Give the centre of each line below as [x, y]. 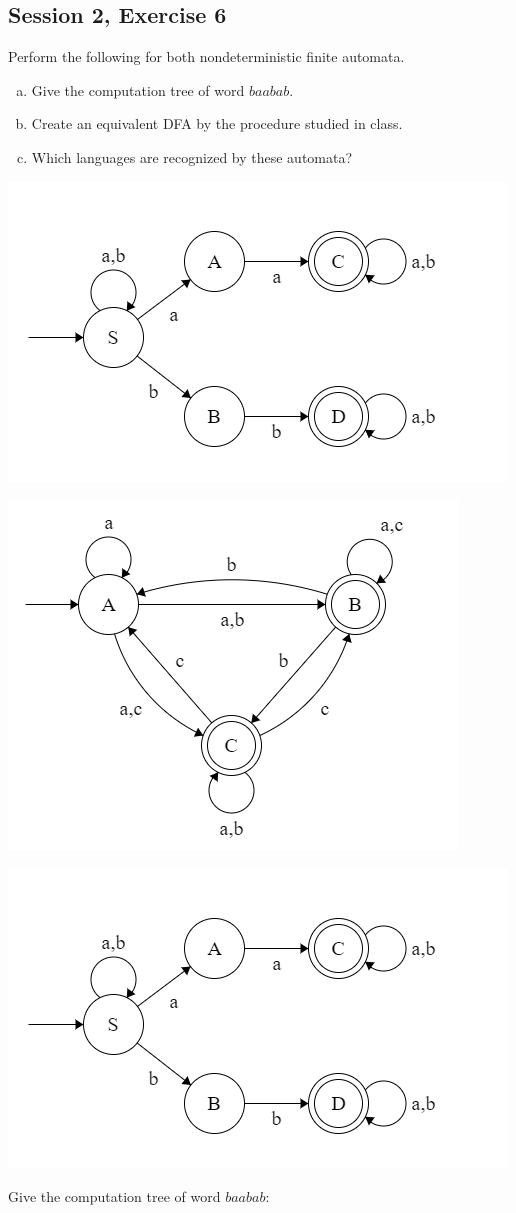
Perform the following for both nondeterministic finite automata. [206, 56]
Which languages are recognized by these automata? [192, 156]
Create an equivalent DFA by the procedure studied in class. [217, 123]
